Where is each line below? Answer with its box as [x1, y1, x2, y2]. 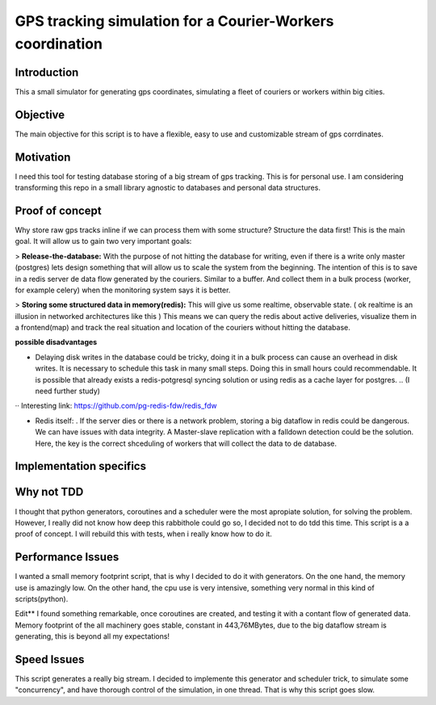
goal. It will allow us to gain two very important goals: [15, 237, 192, 246]
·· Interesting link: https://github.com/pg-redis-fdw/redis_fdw [15, 401, 217, 411]
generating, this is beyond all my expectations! [15, 632, 170, 641]
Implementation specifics [15, 460, 147, 473]
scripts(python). [15, 594, 69, 603]
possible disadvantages [15, 338, 98, 347]
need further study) [35, 386, 101, 396]
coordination [15, 35, 103, 52]
